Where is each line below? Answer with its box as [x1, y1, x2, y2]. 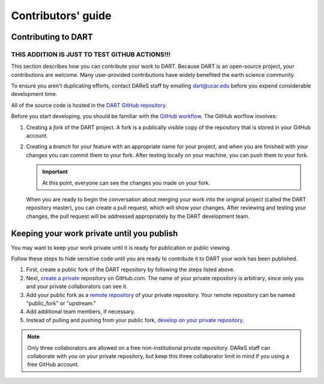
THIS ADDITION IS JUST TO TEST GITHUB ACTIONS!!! [11, 50, 171, 58]
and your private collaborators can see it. [26, 283, 128, 290]
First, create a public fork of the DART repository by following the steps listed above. [26, 266, 235, 273]
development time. [11, 91, 58, 98]
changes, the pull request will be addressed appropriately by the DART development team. [26, 212, 250, 220]
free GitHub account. [27, 361, 79, 368]
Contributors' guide [11, 9, 112, 22]
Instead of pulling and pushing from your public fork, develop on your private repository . [26, 316, 244, 323]
